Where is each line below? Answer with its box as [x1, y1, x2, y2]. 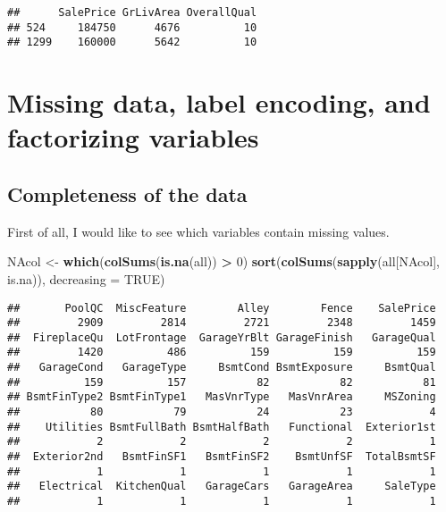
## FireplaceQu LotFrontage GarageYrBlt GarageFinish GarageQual [7, 331, 436, 344]
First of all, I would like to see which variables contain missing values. [7, 222, 390, 240]
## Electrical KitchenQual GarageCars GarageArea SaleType [7, 480, 436, 493]
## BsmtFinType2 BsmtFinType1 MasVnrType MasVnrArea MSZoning [7, 390, 436, 404]
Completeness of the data [7, 180, 248, 207]
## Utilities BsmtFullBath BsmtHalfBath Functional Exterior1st [7, 420, 436, 433]
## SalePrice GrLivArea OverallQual [7, 6, 257, 19]
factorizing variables [7, 119, 259, 155]
